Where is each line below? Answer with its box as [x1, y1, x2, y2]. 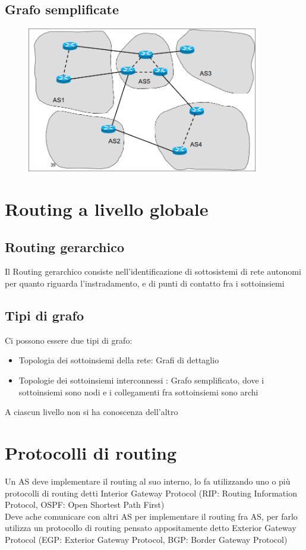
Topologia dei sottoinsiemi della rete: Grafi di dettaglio [18, 354, 219, 366]
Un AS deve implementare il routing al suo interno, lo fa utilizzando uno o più [5, 474, 291, 487]
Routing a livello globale [5, 197, 209, 221]
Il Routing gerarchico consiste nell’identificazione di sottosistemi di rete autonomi [5, 265, 301, 278]
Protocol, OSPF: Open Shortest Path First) [5, 498, 165, 511]
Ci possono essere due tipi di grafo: [5, 334, 133, 346]
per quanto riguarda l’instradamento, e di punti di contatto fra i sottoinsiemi [5, 277, 285, 290]
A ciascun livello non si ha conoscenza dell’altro [5, 406, 178, 418]
